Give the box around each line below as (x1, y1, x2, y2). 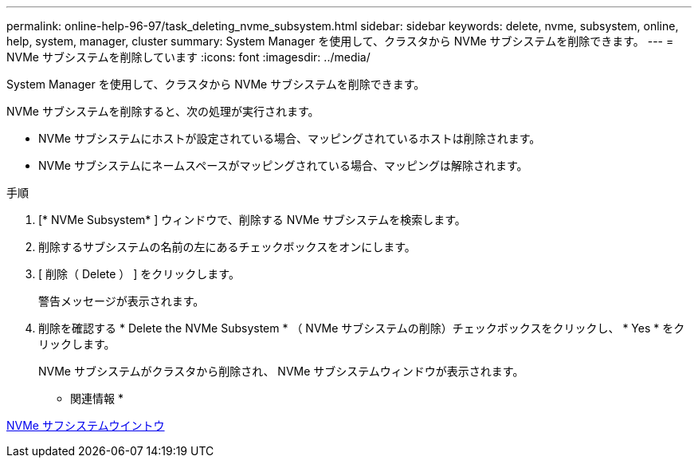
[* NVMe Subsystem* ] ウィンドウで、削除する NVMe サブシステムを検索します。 (38, 213, 466, 226)
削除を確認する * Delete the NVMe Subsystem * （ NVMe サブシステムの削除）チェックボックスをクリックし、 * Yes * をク (38, 321, 685, 335)
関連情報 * (70, 391, 124, 405)
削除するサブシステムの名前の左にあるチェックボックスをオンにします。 (38, 240, 416, 254)
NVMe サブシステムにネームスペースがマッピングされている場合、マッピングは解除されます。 (38, 159, 528, 172)
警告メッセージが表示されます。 (38, 294, 205, 308)
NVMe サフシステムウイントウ (6, 419, 165, 432)
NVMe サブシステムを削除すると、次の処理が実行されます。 (6, 104, 320, 118)
